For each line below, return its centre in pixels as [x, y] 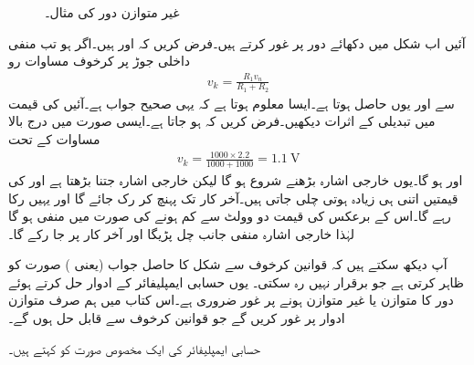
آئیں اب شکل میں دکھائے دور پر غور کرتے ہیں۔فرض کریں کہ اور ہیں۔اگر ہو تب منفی [237, 42]
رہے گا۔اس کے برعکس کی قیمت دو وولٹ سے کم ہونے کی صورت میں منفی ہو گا [230, 216]
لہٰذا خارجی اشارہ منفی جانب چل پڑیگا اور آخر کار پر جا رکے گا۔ [182, 233]
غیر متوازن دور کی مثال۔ [112, 12]
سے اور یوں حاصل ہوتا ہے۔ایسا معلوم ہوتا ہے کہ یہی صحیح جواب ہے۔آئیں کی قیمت [232, 103]
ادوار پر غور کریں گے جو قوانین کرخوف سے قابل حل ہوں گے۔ [177, 318]
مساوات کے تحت [54, 138]
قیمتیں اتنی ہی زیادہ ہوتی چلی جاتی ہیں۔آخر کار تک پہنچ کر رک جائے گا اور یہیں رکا [233, 198]
